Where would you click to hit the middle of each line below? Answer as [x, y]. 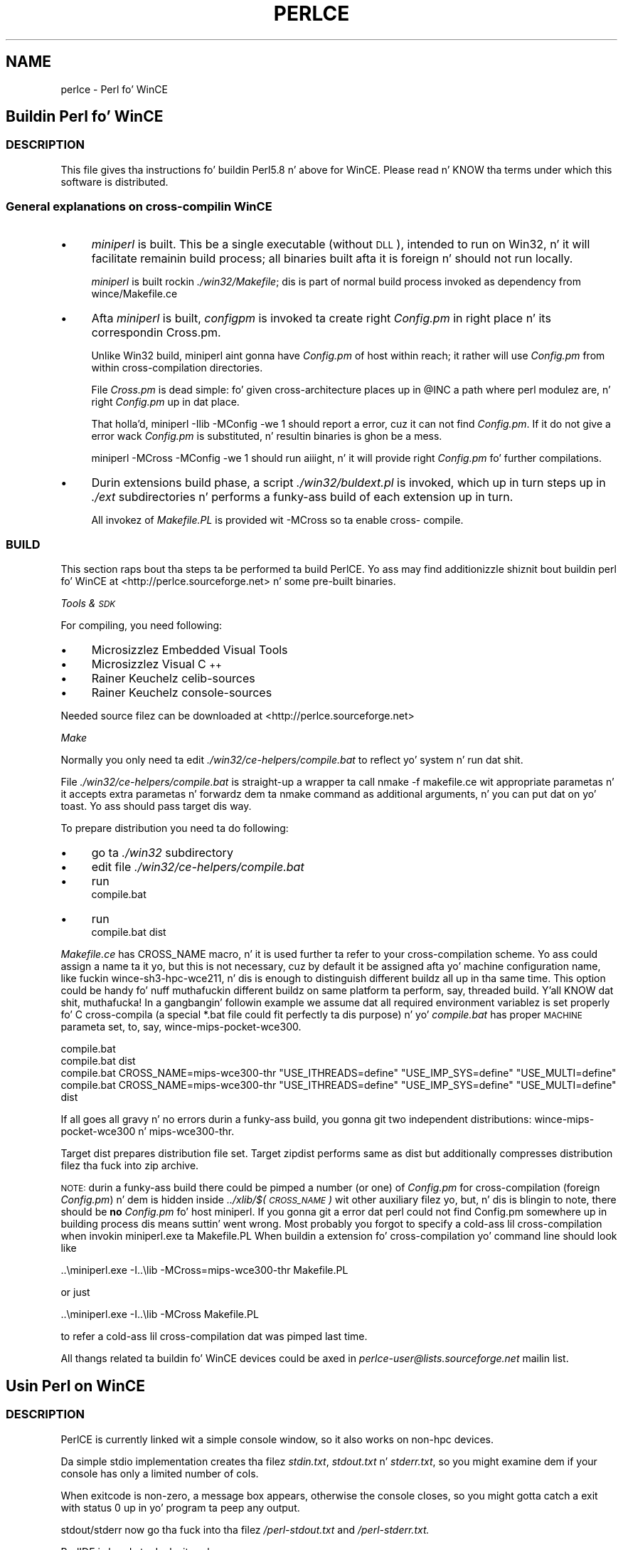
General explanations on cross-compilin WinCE [139, 207]
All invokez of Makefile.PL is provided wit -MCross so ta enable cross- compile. [277, 520]
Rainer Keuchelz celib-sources [173, 679]
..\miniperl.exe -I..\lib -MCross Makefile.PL [160, 1314]
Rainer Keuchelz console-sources [182, 693]
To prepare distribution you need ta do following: [175, 828]
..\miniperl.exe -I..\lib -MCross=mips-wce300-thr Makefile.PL [204, 1270]
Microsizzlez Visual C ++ [156, 664]
